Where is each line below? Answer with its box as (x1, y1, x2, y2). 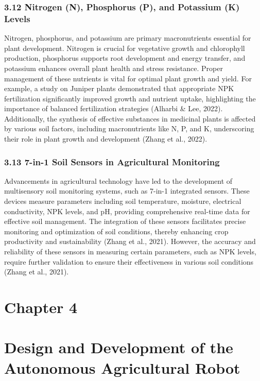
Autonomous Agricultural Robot (4, 357, 240, 378)
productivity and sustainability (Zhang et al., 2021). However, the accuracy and (4, 236, 256, 247)
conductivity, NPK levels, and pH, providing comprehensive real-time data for (4, 205, 250, 216)
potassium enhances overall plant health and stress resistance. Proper (4, 62, 223, 73)
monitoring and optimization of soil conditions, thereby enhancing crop (4, 226, 229, 236)
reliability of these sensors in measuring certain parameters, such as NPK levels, (4, 246, 256, 257)
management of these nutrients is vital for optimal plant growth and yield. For (4, 73, 252, 83)
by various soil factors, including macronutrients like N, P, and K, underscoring (4, 123, 254, 134)
